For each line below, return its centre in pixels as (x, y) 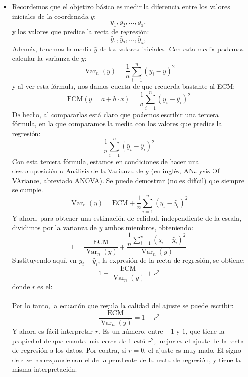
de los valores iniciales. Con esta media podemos (171, 48)
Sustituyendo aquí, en (44, 260)
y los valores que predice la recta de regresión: (80, 31)
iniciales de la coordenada (50, 16)
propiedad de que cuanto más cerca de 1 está (79, 340)
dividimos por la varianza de (54, 227)
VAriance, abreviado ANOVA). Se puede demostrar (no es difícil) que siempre (128, 180)
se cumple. (27, 190)
